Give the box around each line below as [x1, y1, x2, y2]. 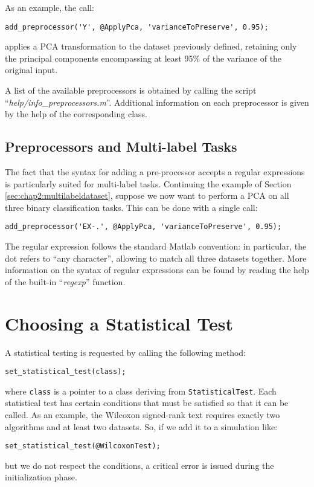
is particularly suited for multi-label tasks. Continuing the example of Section [5, 177, 292, 190]
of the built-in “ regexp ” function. [5, 275, 126, 288]
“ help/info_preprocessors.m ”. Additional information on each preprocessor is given [5, 95, 309, 108]
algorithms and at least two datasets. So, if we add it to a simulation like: [5, 420, 278, 433]
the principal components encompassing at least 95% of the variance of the [5, 51, 282, 64]
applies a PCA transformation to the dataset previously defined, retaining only [5, 40, 297, 53]
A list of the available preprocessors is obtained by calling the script [5, 84, 257, 97]
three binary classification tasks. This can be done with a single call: [5, 201, 258, 213]
